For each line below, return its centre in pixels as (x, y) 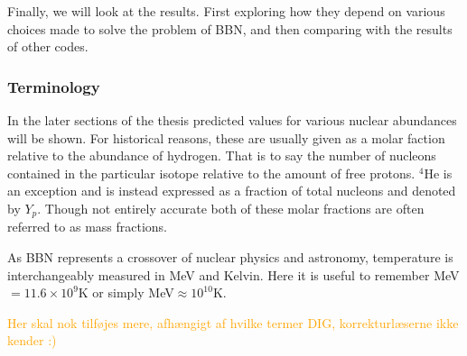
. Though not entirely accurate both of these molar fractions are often (231, 208)
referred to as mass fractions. (88, 227)
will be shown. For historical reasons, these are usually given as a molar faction (226, 137)
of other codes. (48, 46)
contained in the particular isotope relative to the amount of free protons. (211, 173)
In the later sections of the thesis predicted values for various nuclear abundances (232, 120)
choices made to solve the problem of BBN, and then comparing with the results (230, 28)
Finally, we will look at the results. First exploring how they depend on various (226, 11)
